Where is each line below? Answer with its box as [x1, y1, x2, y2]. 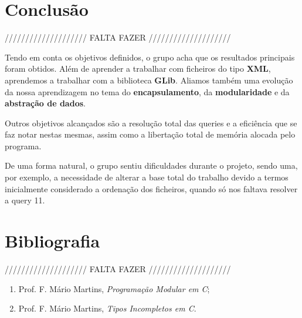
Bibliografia [5, 229, 100, 253]
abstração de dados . [5, 97, 86, 109]
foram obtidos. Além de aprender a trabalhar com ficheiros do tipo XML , [5, 62, 271, 75]
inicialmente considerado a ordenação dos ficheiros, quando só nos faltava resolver [5, 182, 298, 195]
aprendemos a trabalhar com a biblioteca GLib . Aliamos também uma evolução [5, 73, 293, 86]
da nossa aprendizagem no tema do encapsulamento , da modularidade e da [5, 85, 290, 98]
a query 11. [5, 194, 45, 206]
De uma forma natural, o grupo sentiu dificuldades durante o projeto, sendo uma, [5, 159, 298, 172]
